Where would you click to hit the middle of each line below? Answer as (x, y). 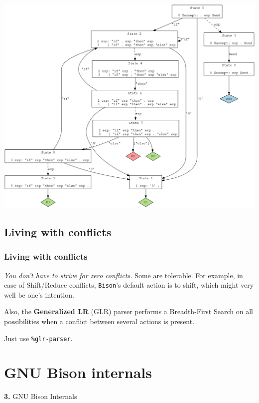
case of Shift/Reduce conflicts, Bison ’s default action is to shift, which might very (129, 285)
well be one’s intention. (39, 294)
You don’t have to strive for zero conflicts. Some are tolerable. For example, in (124, 275)
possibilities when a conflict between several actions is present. (99, 321)
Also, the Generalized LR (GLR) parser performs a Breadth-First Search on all (129, 311)
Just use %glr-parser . (38, 338)
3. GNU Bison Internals (41, 396)
